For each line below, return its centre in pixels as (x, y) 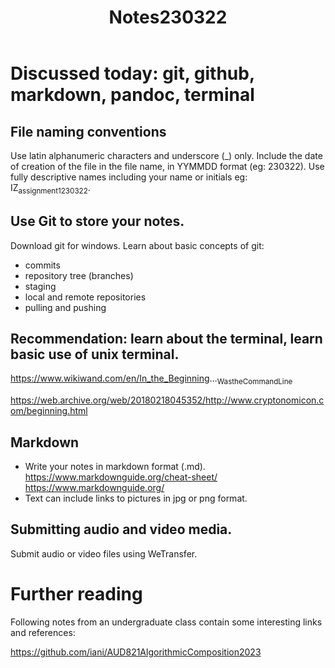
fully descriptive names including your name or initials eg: (129, 177)
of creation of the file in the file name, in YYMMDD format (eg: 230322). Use (167, 166)
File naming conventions (88, 131)
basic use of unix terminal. (95, 354)
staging (40, 286)
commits (42, 265)
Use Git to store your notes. (97, 221)
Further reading (76, 594)
